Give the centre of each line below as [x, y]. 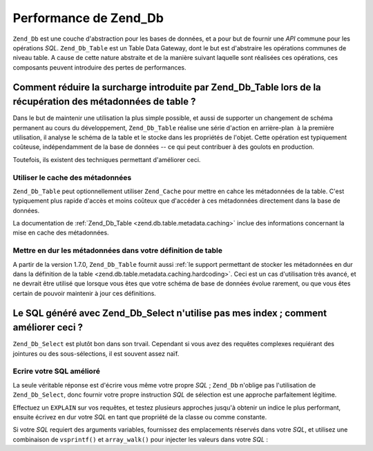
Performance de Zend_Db [88, 18]
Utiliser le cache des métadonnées [72, 177]
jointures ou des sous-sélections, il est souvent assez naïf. [96, 353]
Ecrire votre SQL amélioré [56, 371]
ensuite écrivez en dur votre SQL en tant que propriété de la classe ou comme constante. [140, 417]
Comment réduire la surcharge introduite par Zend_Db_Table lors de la [167, 87]
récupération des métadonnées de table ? [104, 102]
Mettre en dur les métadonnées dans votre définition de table [117, 250]
